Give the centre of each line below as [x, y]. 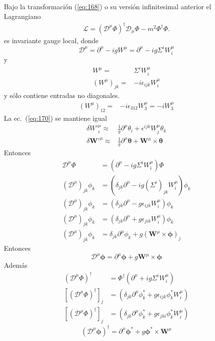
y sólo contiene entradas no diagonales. [62, 95]
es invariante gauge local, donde [51, 40]
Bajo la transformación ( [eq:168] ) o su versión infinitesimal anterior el [108, 6]
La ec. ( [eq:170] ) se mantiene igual [55, 118]
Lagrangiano [22, 16]
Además [16, 265]
